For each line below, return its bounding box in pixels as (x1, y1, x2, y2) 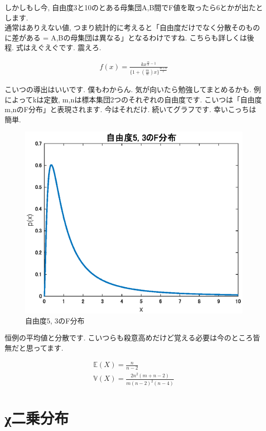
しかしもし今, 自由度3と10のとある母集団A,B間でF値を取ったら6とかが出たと (5, 2, 263, 12)
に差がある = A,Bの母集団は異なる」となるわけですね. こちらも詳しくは (5, 32, 247, 42)
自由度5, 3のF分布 (25, 315, 85, 326)
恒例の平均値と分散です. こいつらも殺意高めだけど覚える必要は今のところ (5, 332, 253, 343)
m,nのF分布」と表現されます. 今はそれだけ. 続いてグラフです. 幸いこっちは (5, 104, 256, 115)
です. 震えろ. (58, 42, 101, 53)
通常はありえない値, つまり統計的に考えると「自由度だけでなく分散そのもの (5, 22, 260, 33)
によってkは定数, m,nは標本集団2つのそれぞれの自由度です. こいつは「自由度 (5, 94, 262, 104)
